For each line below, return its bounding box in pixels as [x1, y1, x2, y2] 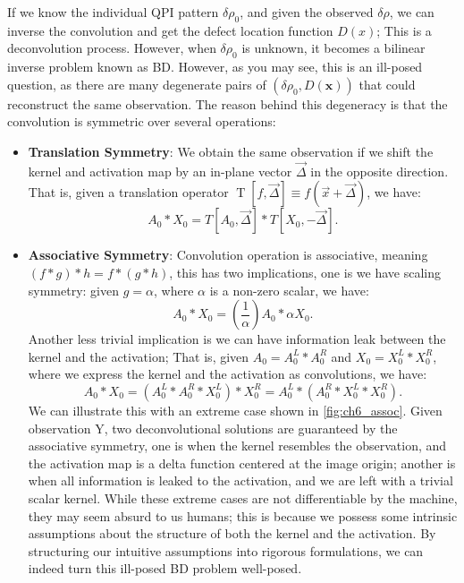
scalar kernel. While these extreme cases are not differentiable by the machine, [28, 488, 458, 507]
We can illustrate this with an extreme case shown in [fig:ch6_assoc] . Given [28, 400, 443, 419]
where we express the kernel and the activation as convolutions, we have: [28, 364, 427, 383]
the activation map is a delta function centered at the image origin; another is [28, 453, 456, 472]
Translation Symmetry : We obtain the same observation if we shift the [28, 141, 434, 160]
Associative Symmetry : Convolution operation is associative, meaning [28, 245, 428, 264]
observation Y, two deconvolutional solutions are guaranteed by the [28, 418, 398, 437]
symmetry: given [28, 280, 120, 299]
